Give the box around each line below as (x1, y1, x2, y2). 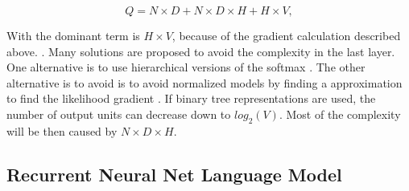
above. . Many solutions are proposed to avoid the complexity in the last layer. (6, 43, 395, 59)
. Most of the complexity (279, 105, 401, 122)
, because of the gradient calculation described (171, 27, 401, 43)
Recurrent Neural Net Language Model (6, 161, 342, 186)
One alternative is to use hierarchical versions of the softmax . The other (6, 59, 366, 75)
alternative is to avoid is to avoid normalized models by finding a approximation (6, 74, 403, 91)
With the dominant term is (6, 27, 140, 43)
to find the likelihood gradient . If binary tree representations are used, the (6, 90, 376, 107)
